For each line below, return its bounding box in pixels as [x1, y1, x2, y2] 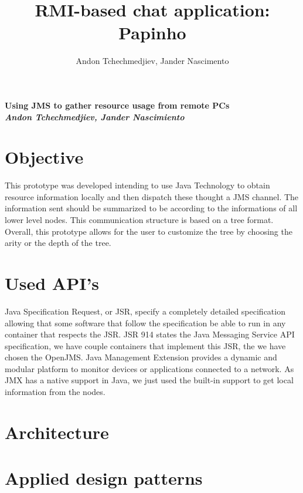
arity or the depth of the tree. [5, 237, 111, 249]
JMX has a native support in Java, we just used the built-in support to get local [5, 374, 294, 386]
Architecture [5, 420, 109, 444]
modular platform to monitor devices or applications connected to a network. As [5, 362, 294, 374]
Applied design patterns [5, 466, 203, 490]
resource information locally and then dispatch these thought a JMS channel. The [5, 190, 299, 202]
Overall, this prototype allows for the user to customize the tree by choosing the [5, 225, 292, 237]
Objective [5, 145, 84, 169]
